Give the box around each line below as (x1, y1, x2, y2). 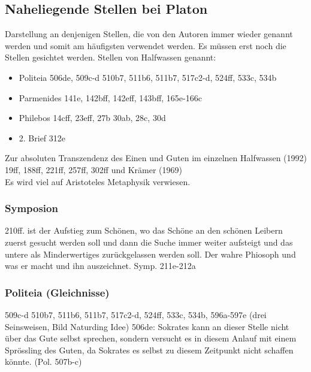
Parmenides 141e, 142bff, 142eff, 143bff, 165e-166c (19, 91, 202, 104)
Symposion (5, 201, 58, 216)
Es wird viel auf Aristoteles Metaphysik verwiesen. (5, 175, 191, 187)
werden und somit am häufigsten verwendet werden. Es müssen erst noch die (5, 39, 286, 52)
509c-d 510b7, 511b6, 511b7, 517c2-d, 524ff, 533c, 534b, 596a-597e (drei (5, 308, 267, 320)
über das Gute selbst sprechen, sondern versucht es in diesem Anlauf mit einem (5, 332, 297, 344)
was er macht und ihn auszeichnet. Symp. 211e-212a (5, 259, 196, 272)
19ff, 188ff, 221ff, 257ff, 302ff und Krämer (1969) (5, 163, 183, 176)
